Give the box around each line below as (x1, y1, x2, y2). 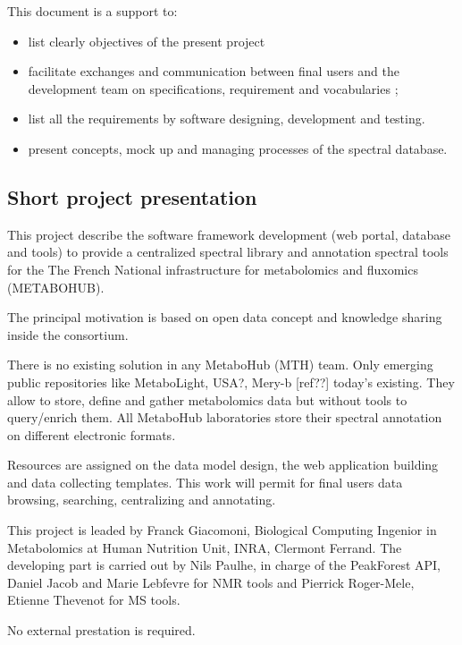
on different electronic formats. (7, 425, 176, 444)
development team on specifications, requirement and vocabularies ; (28, 79, 399, 98)
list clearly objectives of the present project (28, 31, 265, 50)
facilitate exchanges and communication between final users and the (28, 62, 399, 81)
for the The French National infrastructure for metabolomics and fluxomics (7, 259, 418, 278)
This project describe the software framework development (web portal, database (7, 225, 450, 243)
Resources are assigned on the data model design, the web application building (7, 455, 439, 474)
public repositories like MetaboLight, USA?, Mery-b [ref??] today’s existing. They (7, 372, 455, 391)
